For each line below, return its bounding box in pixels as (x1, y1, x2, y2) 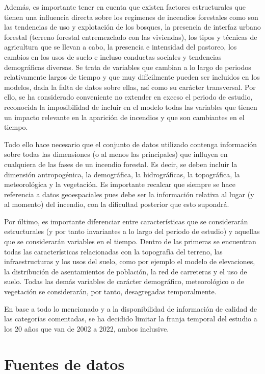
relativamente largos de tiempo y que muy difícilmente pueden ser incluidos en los (4, 72, 260, 82)
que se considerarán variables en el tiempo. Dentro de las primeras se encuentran (4, 236, 256, 247)
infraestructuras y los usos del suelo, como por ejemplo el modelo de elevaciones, (4, 256, 255, 267)
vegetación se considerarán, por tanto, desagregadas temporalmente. (4, 286, 217, 297)
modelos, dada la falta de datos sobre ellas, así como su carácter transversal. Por (4, 81, 256, 92)
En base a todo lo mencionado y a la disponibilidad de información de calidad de (4, 303, 257, 314)
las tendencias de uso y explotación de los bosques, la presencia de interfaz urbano (4, 21, 261, 32)
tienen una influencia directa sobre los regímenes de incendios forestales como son (4, 11, 258, 22)
